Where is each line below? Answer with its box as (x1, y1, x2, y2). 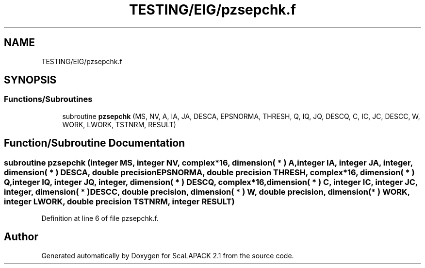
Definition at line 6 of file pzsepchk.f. (41, 214, 159, 223)
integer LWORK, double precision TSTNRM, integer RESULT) (4, 196, 235, 206)
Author (4, 231, 38, 243)
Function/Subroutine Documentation (4, 137, 185, 150)
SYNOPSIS (4, 74, 57, 86)
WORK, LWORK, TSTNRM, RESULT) (62, 120, 176, 129)
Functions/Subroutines (4, 94, 93, 104)
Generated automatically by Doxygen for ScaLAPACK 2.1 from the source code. (41, 251, 294, 260)
